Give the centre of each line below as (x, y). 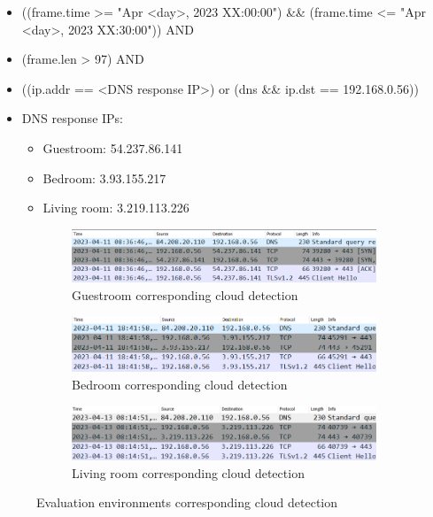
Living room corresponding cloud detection (188, 472)
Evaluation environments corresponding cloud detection (187, 502)
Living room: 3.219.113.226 (116, 208)
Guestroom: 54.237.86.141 (113, 147)
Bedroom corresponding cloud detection (180, 384)
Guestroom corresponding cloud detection (185, 294)
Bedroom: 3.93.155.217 (104, 177)
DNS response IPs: (73, 118)
